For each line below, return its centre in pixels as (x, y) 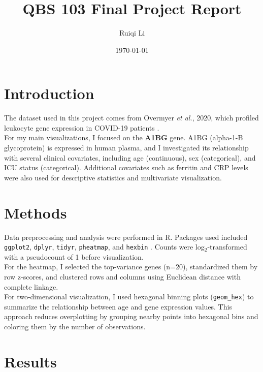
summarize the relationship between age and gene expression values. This (118, 306)
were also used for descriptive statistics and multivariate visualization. (113, 177)
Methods (36, 212)
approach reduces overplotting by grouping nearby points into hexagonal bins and (131, 316)
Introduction (49, 93)
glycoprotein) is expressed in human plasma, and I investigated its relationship (126, 148)
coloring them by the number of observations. (75, 326)
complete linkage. (31, 286)
